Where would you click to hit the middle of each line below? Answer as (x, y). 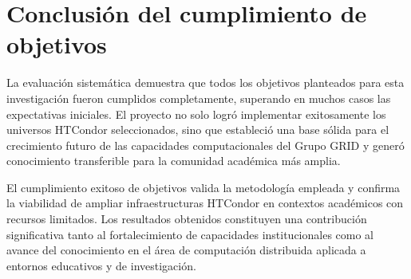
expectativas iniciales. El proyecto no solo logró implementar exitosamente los (196, 114)
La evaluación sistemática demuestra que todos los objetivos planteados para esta (205, 83)
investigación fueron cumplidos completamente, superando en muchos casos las (199, 98)
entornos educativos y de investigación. (101, 265)
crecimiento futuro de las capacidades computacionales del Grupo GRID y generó (205, 145)
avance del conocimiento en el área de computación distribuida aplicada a (186, 250)
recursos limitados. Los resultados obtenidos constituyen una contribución (187, 219)
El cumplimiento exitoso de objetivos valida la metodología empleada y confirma (204, 187)
